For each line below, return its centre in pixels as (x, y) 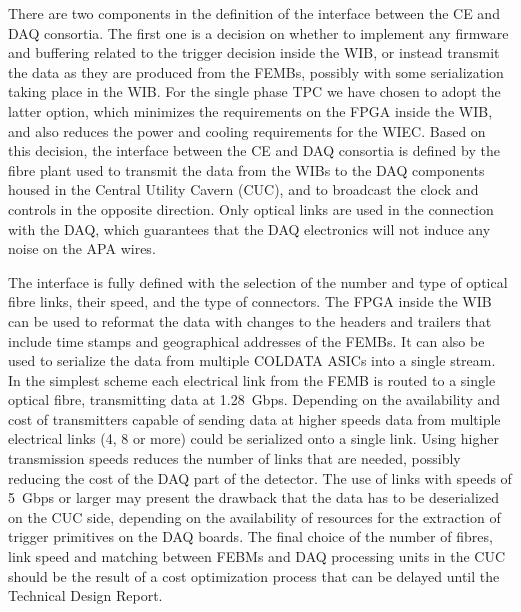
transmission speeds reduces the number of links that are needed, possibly (234, 458)
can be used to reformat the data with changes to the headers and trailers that (250, 320)
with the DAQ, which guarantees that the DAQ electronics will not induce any (249, 228)
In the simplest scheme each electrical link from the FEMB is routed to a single (252, 379)
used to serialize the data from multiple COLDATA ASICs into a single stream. (252, 360)
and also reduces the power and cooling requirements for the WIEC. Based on (247, 130)
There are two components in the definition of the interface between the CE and (254, 13)
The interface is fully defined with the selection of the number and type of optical (258, 281)
